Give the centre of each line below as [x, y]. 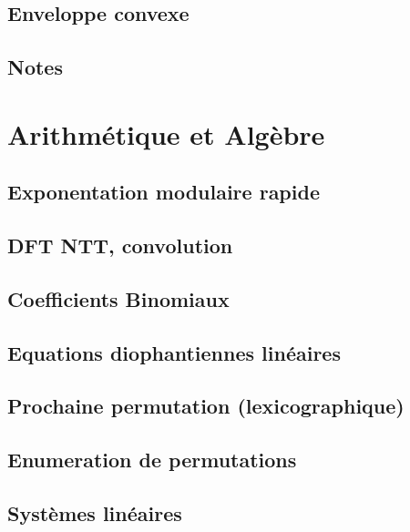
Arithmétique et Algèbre [166, 133]
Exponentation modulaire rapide [164, 192]
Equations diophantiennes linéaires [174, 352]
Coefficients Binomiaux [118, 298]
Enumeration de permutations [152, 460]
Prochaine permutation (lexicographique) [206, 406]
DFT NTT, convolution [120, 246]
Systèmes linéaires [95, 513]
